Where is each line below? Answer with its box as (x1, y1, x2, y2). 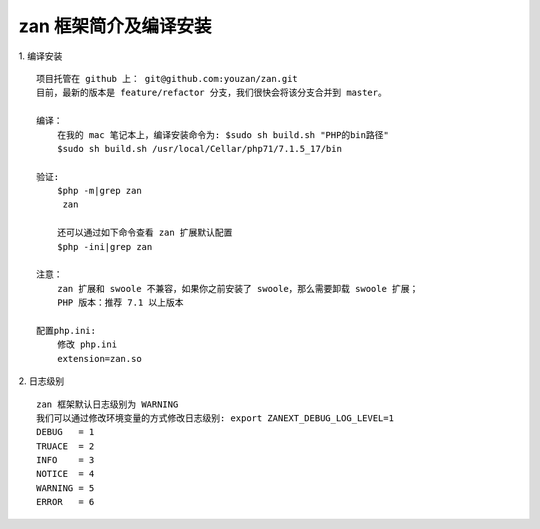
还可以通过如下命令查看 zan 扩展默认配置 (56, 227, 233, 239)
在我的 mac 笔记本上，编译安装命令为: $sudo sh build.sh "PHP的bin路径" (56, 129, 389, 140)
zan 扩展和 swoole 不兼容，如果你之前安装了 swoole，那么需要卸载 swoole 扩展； (56, 283, 419, 294)
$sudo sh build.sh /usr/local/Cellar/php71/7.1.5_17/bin (56, 143, 342, 154)
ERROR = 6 (36, 496, 95, 508)
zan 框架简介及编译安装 (18, 15, 212, 37)
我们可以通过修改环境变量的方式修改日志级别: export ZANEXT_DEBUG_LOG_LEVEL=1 (36, 412, 395, 424)
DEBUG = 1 (36, 426, 95, 438)
